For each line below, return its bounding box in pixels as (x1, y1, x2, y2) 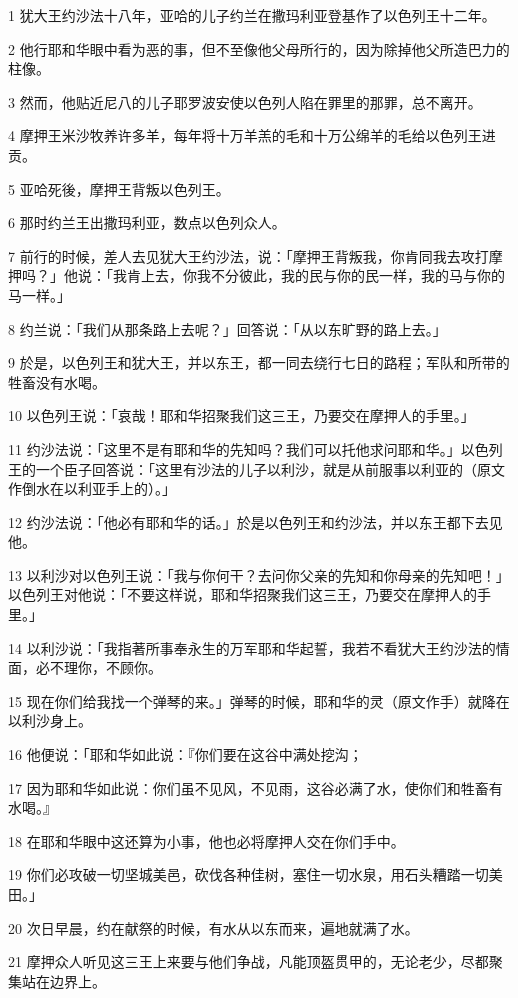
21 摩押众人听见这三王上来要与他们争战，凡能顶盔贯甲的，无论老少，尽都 (8, 951, 489, 972)
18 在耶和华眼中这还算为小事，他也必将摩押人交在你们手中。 (8, 830, 405, 851)
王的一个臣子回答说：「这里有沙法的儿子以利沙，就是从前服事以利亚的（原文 (8, 458, 505, 479)
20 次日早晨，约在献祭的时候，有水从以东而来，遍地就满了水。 (8, 917, 419, 938)
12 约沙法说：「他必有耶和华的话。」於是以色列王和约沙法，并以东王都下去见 (8, 511, 503, 532)
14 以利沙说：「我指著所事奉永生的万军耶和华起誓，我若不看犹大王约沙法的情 (8, 637, 510, 658)
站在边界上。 (21, 970, 106, 991)
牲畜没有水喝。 (8, 371, 106, 392)
